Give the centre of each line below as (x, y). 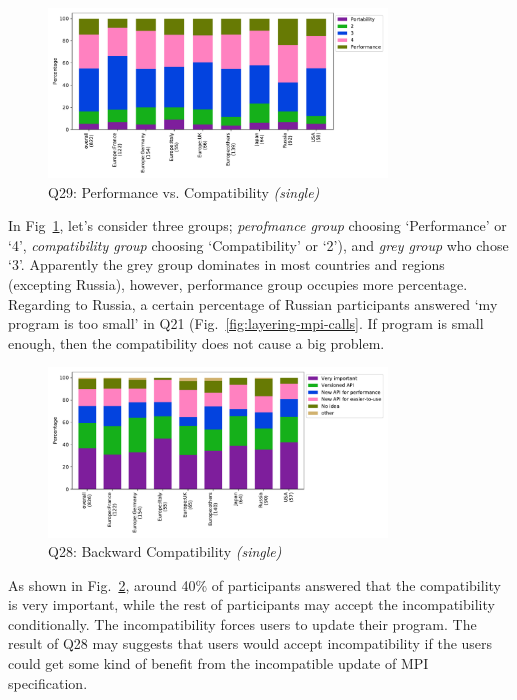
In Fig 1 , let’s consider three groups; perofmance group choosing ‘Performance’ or (257, 225)
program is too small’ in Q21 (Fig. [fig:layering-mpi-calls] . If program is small (246, 323)
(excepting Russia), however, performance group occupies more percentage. (238, 284)
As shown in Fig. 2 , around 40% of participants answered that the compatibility (254, 584)
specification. (48, 682)
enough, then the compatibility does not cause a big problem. (196, 342)
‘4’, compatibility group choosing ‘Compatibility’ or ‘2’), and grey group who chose (258, 244)
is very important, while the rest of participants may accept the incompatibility (251, 604)
